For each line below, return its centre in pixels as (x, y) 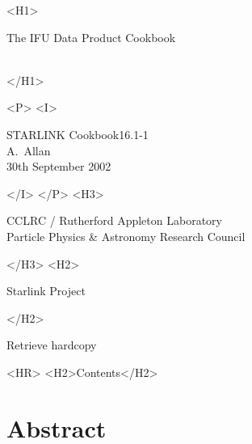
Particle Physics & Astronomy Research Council (126, 236)
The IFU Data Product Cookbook (91, 37)
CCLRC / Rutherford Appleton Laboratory (114, 220)
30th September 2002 (59, 166)
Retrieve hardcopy (52, 345)
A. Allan (29, 150)
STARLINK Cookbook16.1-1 (78, 134)
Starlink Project (46, 291)
